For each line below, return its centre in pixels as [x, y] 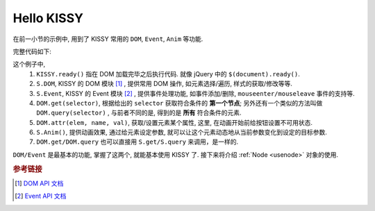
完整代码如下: [32, 51]
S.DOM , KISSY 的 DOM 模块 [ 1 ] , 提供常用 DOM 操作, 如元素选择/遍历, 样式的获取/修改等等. [165, 84]
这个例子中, [29, 64]
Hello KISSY [48, 18]
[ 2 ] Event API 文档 [41, 196]
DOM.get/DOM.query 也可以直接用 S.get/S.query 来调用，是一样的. [137, 142]
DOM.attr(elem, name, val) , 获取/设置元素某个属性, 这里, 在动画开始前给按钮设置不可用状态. [174, 122]
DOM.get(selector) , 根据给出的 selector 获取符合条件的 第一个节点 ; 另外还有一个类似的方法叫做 [180, 103]
